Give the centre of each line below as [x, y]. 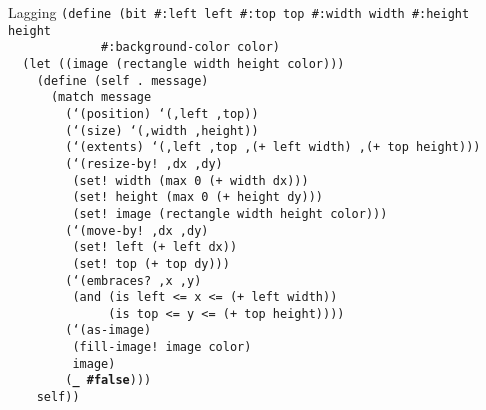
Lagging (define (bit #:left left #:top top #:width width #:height [239, 12]
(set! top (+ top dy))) [151, 263]
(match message [101, 97]
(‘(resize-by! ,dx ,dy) [144, 163]
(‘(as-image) [108, 330]
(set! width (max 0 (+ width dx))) [190, 180]
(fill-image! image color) [162, 347]
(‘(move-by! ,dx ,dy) [137, 230]
